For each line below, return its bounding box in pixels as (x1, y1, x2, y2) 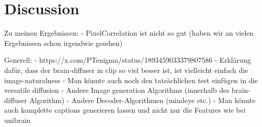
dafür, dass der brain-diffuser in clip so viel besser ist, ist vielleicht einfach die (4, 64, 248, 75)
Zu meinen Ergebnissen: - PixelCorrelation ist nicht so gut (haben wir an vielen (4, 28, 254, 38)
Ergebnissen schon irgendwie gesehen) (4, 37, 123, 48)
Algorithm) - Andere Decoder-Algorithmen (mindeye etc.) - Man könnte (29, 94, 256, 105)
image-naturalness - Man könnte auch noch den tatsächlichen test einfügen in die (4, 74, 258, 85)
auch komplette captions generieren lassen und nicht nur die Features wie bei (4, 105, 246, 115)
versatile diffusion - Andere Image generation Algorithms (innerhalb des (4, 85, 229, 95)
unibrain (4, 114, 31, 125)
